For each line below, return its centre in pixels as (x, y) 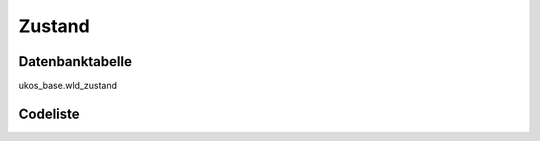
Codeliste (49, 113)
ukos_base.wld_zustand (68, 86)
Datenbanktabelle (75, 61)
